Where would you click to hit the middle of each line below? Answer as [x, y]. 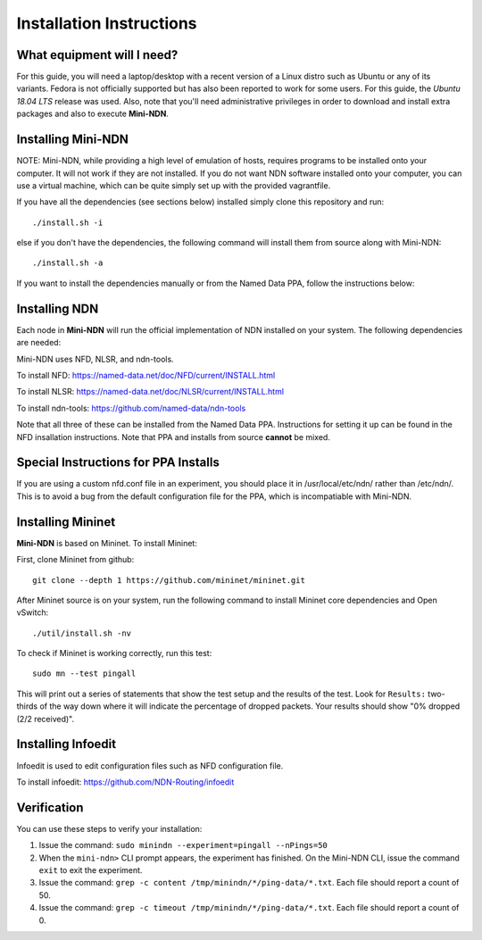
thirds [27, 706]
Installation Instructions [107, 23]
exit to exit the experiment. [91, 870]
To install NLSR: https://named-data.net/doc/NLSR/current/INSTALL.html [150, 392]
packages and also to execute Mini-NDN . [93, 114]
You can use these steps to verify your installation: [109, 828]
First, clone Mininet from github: [75, 560]
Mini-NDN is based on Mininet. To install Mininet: [107, 543]
